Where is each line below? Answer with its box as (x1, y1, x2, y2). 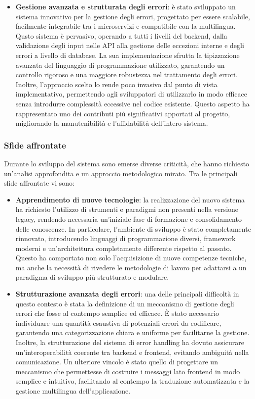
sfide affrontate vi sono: (4, 178, 74, 188)
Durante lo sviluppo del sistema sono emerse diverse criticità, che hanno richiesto (4, 158, 250, 168)
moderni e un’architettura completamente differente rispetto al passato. (15, 243, 232, 253)
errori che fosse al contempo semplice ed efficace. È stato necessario (15, 308, 219, 318)
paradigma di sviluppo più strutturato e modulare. (15, 272, 169, 282)
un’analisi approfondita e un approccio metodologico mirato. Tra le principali (4, 168, 238, 178)
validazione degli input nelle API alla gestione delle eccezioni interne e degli (15, 40, 244, 50)
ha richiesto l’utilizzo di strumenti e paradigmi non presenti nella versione (15, 204, 239, 214)
